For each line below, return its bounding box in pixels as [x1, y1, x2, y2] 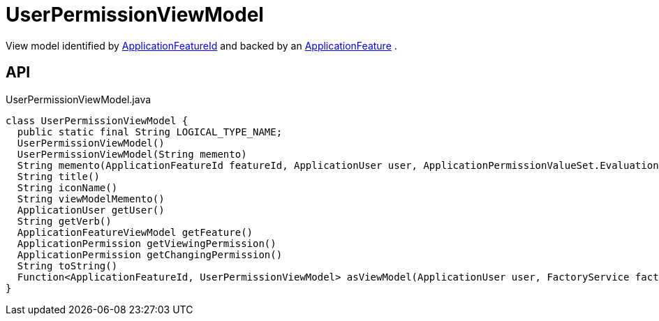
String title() [17, 170, 100, 182]
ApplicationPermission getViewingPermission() [17, 237, 276, 249]
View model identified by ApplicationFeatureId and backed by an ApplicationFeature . [6, 39, 397, 52]
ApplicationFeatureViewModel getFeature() [17, 226, 253, 238]
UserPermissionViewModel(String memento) [17, 148, 247, 160]
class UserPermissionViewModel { [6, 114, 188, 126]
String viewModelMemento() [17, 193, 165, 204]
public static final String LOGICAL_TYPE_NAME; [17, 126, 283, 137]
